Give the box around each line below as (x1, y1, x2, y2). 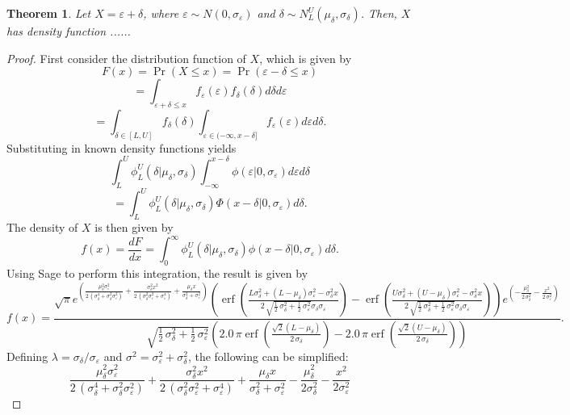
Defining (6, 347, 48, 364)
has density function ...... (6, 23, 131, 39)
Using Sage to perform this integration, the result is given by (6, 264, 308, 281)
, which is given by (259, 49, 352, 66)
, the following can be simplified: (187, 347, 349, 364)
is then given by (94, 219, 174, 236)
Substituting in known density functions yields (6, 139, 237, 156)
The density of (6, 219, 78, 236)
